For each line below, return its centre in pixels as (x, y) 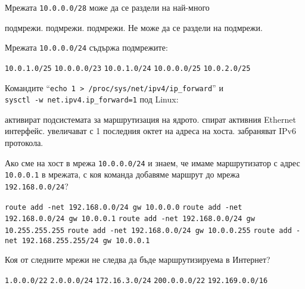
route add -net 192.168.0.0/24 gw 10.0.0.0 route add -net (124, 207)
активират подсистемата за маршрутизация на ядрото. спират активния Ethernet (150, 119)
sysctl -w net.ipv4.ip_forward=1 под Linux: (92, 99)
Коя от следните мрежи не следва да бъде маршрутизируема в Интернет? (138, 260)
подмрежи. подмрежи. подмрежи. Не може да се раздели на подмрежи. (134, 27)
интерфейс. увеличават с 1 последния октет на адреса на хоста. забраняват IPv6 (150, 131)
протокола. (24, 143)
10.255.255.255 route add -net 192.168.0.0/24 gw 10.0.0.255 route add (148, 230)
